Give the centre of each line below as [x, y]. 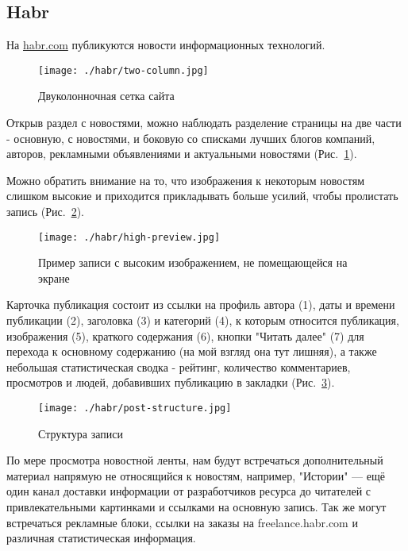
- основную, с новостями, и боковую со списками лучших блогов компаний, [191, 138]
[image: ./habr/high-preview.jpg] [129, 237]
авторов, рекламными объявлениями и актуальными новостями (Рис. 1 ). [182, 154]
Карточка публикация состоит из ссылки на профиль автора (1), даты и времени [201, 304]
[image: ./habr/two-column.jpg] [123, 70]
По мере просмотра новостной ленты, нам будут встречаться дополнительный [195, 460]
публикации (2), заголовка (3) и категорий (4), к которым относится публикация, [203, 320]
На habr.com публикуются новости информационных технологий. [166, 45]
